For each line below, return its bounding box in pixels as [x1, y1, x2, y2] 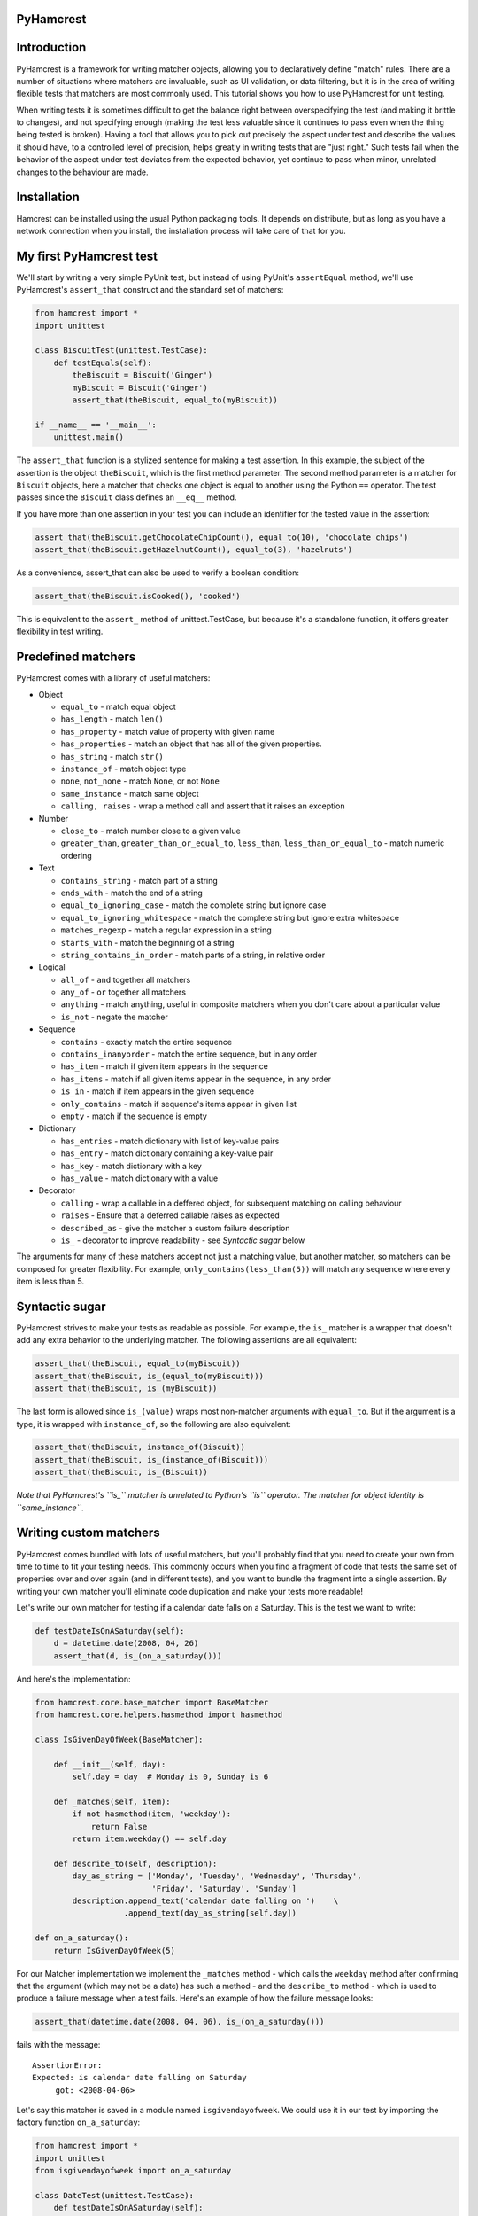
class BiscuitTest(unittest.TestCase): [35, 346, 208, 355]
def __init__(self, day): [53, 1760, 166, 1769]
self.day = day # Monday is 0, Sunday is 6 [72, 1772, 269, 1782]
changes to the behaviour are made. [16, 167, 149, 177]
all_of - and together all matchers [60, 974, 191, 985]
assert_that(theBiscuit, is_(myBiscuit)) [35, 1384, 218, 1393]
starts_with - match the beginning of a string [60, 937, 235, 948]
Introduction [16, 40, 87, 55]
